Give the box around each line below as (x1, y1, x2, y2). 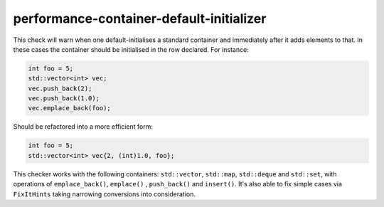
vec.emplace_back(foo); (28, 104, 112, 112)
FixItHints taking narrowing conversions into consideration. (13, 189, 196, 198)
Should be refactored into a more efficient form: (13, 122, 153, 131)
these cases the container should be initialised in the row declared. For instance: (13, 45, 249, 53)
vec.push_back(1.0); (28, 95, 100, 102)
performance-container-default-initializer (13, 11, 267, 26)
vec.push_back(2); (28, 84, 92, 92)
